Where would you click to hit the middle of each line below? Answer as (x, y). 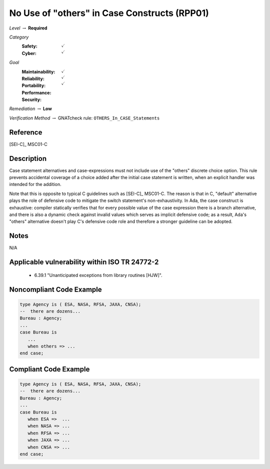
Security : (32, 99)
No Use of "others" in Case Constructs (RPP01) (109, 13)
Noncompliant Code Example (55, 289)
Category (19, 37)
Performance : (36, 92)
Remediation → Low (30, 109)
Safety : (29, 46)
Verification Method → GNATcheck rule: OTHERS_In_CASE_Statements (84, 118)
